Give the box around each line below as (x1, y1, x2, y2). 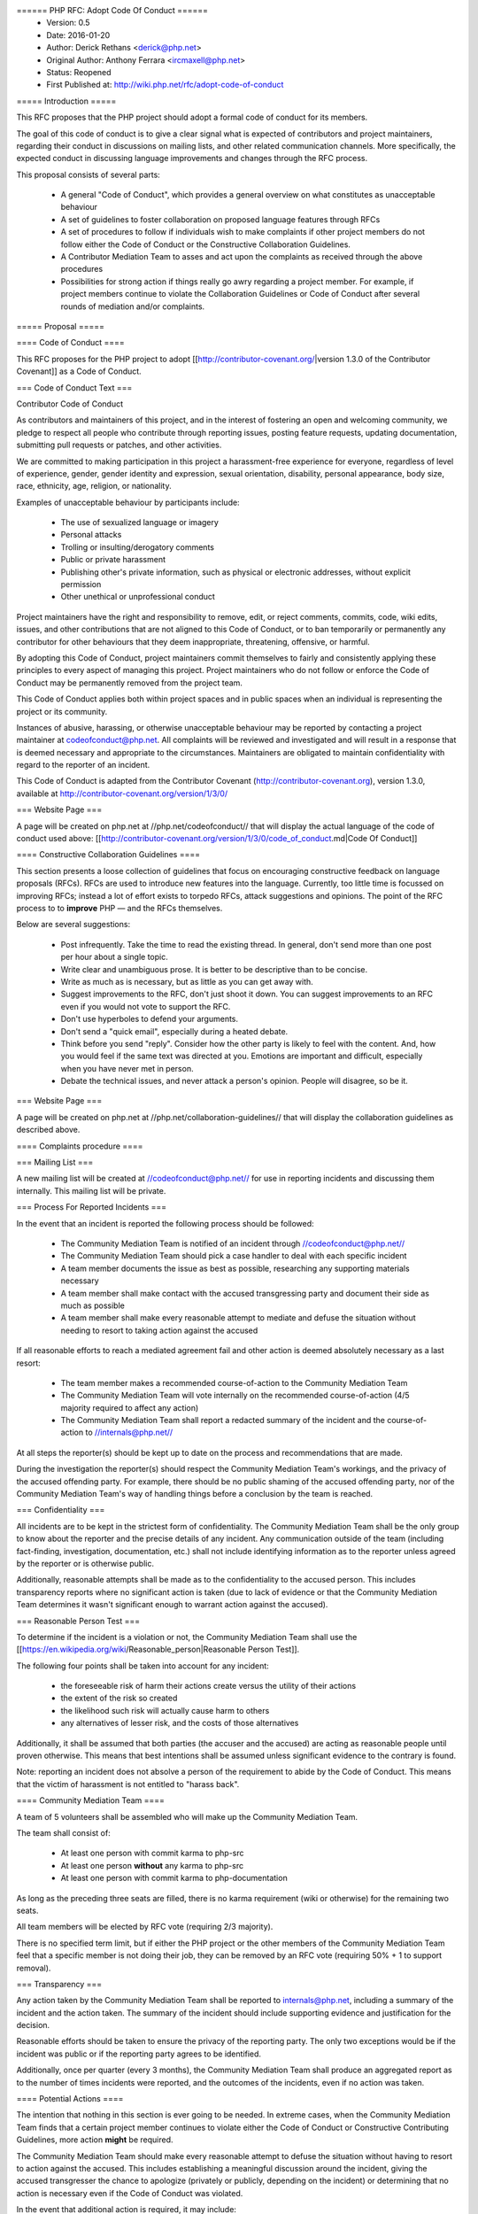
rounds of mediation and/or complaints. (60, 301, 205, 312)
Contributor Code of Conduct (16, 399, 124, 409)
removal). (16, 1962, 51, 1973)
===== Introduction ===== (16, 96, 117, 106)
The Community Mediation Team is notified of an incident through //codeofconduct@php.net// (60, 1238, 405, 1249)
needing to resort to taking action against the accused (60, 1325, 258, 1335)
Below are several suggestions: (16, 919, 131, 930)
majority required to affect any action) (60, 1402, 199, 1413)
